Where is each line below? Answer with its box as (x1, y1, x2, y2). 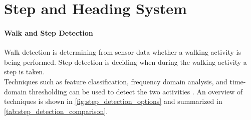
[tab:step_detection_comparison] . (4, 105, 108, 116)
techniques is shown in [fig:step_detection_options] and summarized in (4, 96, 222, 106)
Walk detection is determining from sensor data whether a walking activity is (4, 47, 241, 57)
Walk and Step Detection (4, 27, 93, 38)
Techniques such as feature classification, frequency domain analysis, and (4, 76, 227, 86)
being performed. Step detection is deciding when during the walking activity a (4, 56, 247, 67)
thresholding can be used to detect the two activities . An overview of (29, 86, 243, 96)
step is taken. (4, 66, 45, 77)
